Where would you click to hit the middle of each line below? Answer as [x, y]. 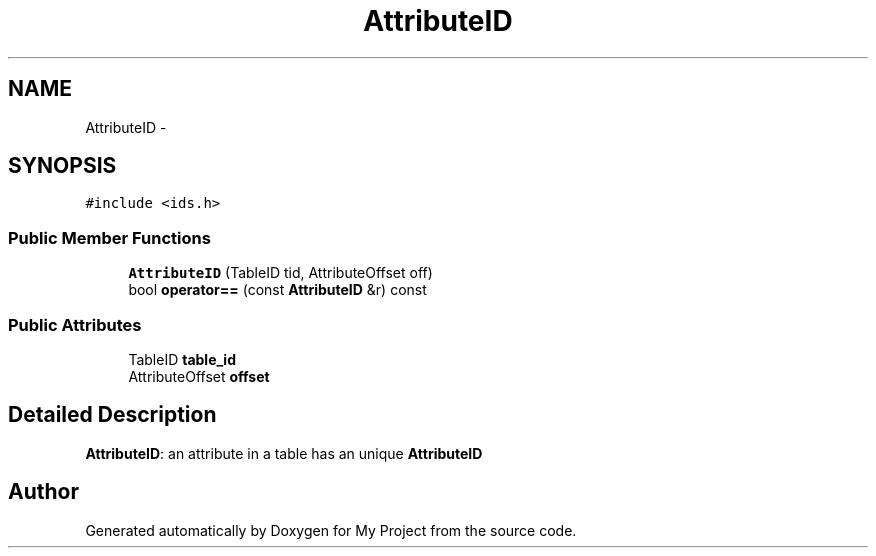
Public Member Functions [109, 237]
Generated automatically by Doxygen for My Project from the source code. [331, 530]
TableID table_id [182, 359]
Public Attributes [75, 324]
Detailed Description [112, 415]
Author [43, 492]
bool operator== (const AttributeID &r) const [277, 290]
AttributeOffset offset [199, 376]
